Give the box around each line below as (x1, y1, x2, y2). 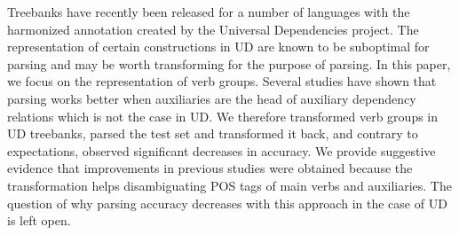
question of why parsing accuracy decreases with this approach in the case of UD (7, 193, 447, 212)
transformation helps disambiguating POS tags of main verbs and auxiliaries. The (7, 176, 452, 194)
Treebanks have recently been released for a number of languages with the (7, 3, 410, 20)
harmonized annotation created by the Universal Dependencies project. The (7, 20, 419, 38)
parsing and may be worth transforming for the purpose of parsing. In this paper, (7, 54, 451, 73)
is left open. (7, 211, 71, 230)
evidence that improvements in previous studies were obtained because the (7, 159, 413, 177)
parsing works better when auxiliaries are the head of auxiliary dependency (7, 89, 416, 107)
